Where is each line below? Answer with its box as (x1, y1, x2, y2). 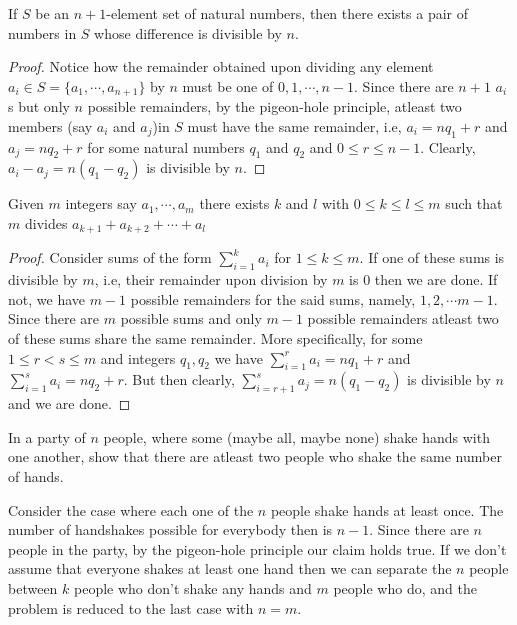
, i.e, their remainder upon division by (94, 269, 328, 290)
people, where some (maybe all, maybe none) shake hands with (103, 426, 490, 447)
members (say (8, 115, 93, 136)
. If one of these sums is (359, 247, 505, 268)
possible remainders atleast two (307, 308, 499, 329)
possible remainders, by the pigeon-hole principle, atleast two (87, 96, 462, 117)
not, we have (8, 288, 85, 309)
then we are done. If (374, 269, 498, 290)
